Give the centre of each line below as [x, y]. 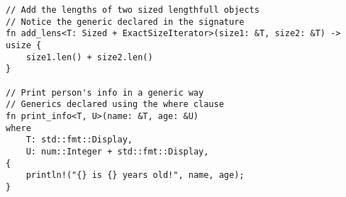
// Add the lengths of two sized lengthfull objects [133, 10]
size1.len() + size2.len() [89, 57]
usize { [24, 45]
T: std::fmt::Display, [79, 140]
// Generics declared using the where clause [115, 105]
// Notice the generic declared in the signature [125, 22]
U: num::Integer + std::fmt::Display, [117, 151]
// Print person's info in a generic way [105, 92]
